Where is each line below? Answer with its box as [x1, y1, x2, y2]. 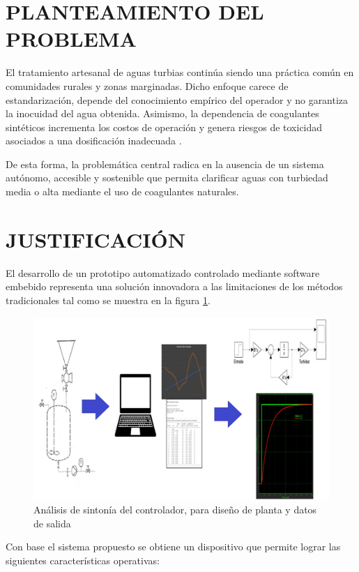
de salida [33, 515, 71, 530]
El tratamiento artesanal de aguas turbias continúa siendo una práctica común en [6, 65, 354, 80]
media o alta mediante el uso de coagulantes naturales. [6, 184, 239, 199]
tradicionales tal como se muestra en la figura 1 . [6, 292, 211, 307]
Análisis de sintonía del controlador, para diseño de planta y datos [33, 502, 317, 517]
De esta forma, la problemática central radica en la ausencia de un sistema [6, 156, 324, 171]
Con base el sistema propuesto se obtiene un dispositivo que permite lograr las [6, 539, 341, 554]
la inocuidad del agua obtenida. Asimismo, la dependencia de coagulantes [6, 106, 319, 121]
